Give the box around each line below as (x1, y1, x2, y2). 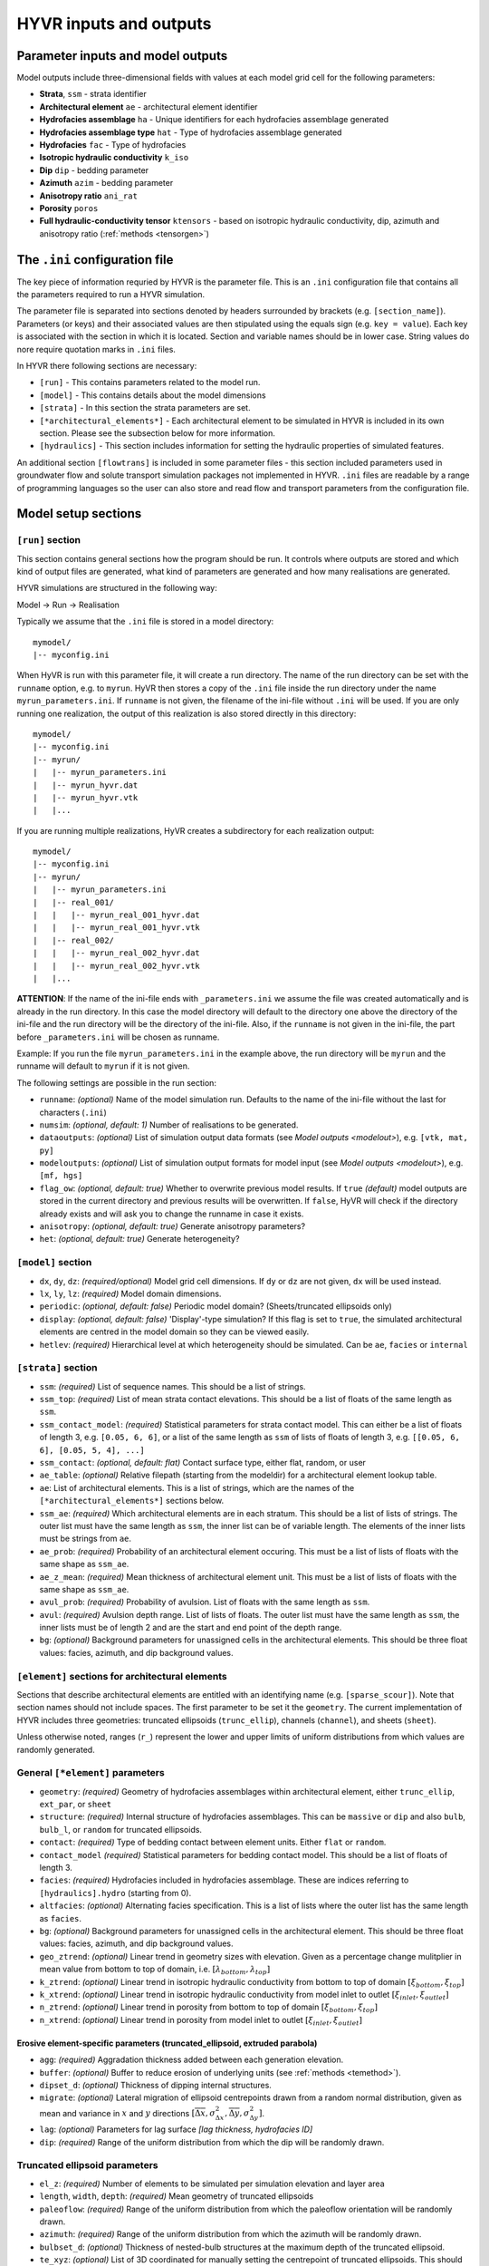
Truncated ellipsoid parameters (16, 2159, 158, 2172)
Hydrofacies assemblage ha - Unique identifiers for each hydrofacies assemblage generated (39, 114, 389, 125)
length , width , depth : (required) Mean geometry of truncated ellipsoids (39, 2191, 314, 2202)
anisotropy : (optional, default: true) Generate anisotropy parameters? (39, 1221, 306, 1232)
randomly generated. (16, 1744, 95, 1755)
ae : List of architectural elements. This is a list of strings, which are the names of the (39, 1482, 355, 1493)
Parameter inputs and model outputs (16, 48, 228, 63)
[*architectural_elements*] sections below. (39, 1496, 225, 1506)
